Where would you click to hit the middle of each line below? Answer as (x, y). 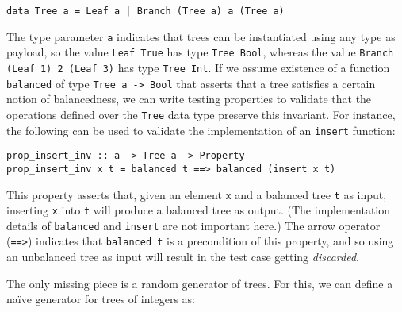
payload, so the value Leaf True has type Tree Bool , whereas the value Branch (200, 52)
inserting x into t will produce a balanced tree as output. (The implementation (199, 210)
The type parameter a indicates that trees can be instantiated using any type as (201, 36)
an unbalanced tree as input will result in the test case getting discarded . (183, 257)
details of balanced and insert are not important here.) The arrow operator (193, 225)
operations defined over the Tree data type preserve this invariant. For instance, (201, 114)
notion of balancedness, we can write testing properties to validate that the (189, 99)
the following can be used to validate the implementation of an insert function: (201, 130)
